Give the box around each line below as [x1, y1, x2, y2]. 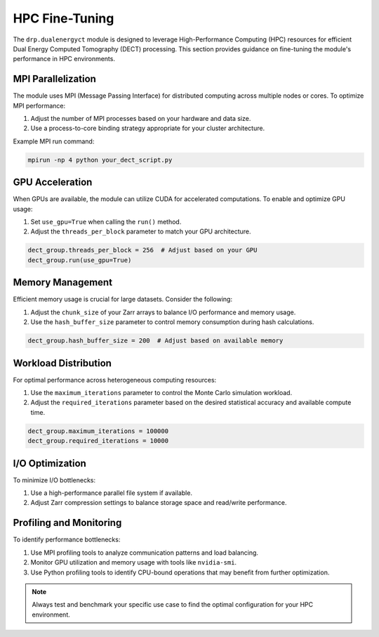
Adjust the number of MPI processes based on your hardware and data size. [30, 115, 251, 123]
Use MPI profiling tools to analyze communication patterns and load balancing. [30, 548, 259, 557]
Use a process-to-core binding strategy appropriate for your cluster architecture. [30, 124, 265, 133]
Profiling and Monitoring [13, 517, 122, 529]
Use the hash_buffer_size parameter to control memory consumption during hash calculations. [30, 318, 314, 326]
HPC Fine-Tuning [13, 11, 114, 26]
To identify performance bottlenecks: [13, 535, 121, 544]
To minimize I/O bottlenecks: [13, 475, 96, 484]
